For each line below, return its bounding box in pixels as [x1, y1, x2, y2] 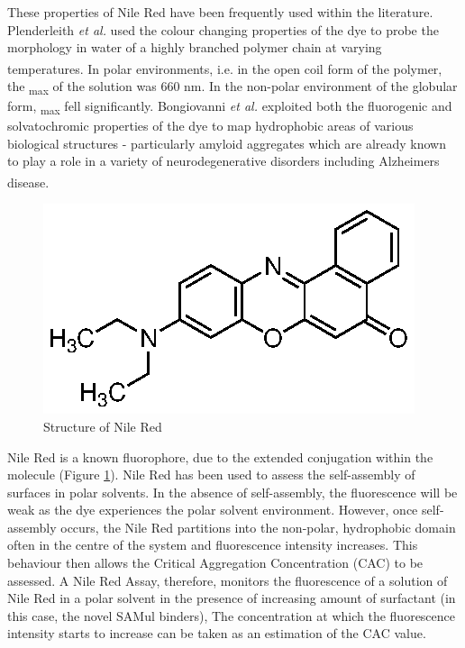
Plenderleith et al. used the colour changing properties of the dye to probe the [7, 20, 439, 39]
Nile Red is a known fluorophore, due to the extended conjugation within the [7, 447, 433, 466]
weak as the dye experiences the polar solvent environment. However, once [7, 500, 418, 519]
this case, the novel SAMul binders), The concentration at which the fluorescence [7, 606, 456, 625]
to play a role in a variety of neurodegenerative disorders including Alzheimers [7, 151, 440, 170]
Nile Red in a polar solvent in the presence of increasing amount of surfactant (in [7, 589, 456, 607]
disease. [7, 172, 50, 191]
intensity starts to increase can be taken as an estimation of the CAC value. [7, 624, 426, 643]
